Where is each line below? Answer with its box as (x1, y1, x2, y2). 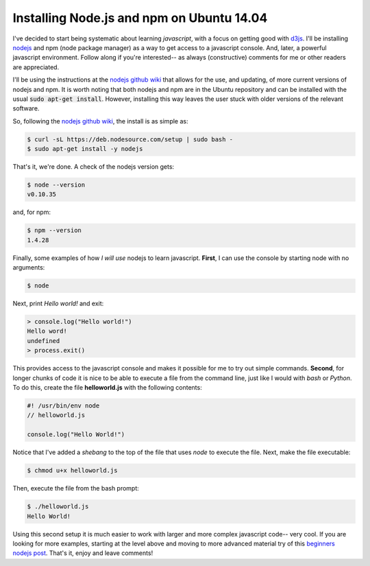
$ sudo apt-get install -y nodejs (27, 145, 143, 153)
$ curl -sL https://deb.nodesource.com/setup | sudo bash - (27, 135, 234, 143)
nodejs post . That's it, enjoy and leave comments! (12, 549, 153, 557)
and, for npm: (12, 208, 51, 216)
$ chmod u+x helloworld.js (27, 467, 118, 475)
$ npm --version (27, 226, 82, 235)
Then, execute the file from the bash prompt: (12, 484, 140, 493)
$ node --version (27, 181, 86, 189)
